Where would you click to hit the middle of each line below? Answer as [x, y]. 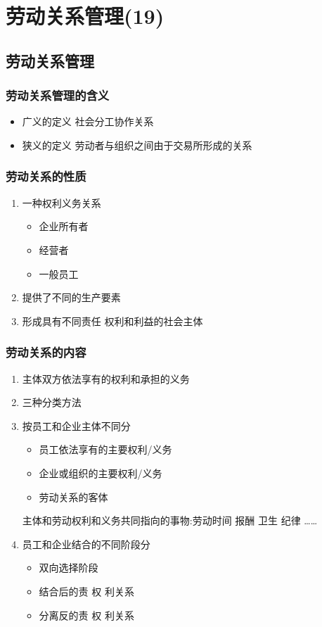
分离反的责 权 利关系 [86, 615]
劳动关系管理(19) [85, 16]
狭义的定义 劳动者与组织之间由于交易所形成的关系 [137, 145]
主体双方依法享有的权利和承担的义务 [106, 378]
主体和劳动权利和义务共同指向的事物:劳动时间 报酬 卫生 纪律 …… [170, 520]
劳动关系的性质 [46, 176]
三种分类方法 [52, 402]
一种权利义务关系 [62, 202]
